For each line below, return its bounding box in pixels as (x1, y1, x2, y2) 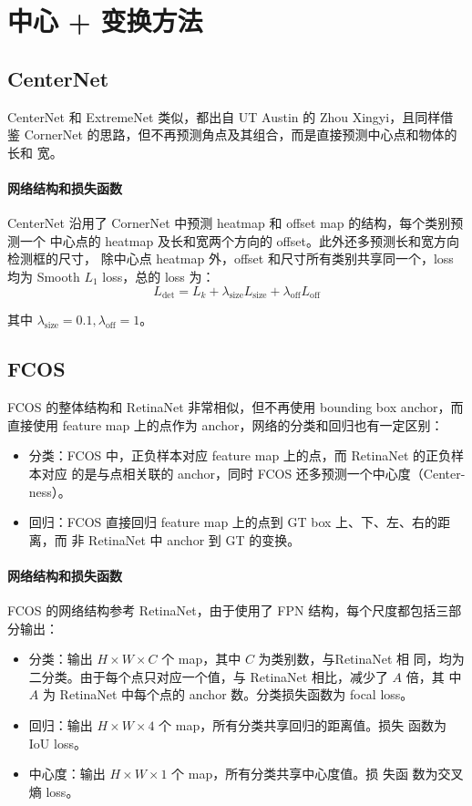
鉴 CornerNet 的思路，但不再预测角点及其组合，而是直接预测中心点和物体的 (7, 125, 457, 144)
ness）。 (28, 481, 71, 501)
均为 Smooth (7, 266, 80, 285)
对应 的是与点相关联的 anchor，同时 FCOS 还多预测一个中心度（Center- (41, 463, 466, 482)
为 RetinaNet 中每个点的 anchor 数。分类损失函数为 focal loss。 (42, 685, 414, 704)
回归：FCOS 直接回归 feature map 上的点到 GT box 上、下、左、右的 (28, 512, 438, 532)
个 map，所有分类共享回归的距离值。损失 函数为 (159, 716, 446, 735)
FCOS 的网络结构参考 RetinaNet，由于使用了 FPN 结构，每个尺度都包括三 (7, 601, 449, 620)
